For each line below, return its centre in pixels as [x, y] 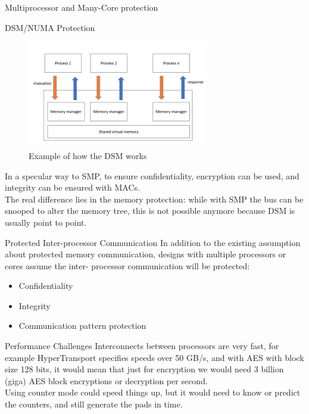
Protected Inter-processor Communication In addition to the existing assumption [153, 242]
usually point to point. [46, 222]
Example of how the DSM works [88, 155]
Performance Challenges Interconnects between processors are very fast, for [142, 346]
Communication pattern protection [82, 326]
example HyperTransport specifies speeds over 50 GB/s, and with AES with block [154, 357]
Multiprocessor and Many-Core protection [82, 7]
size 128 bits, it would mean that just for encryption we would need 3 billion [144, 369]
